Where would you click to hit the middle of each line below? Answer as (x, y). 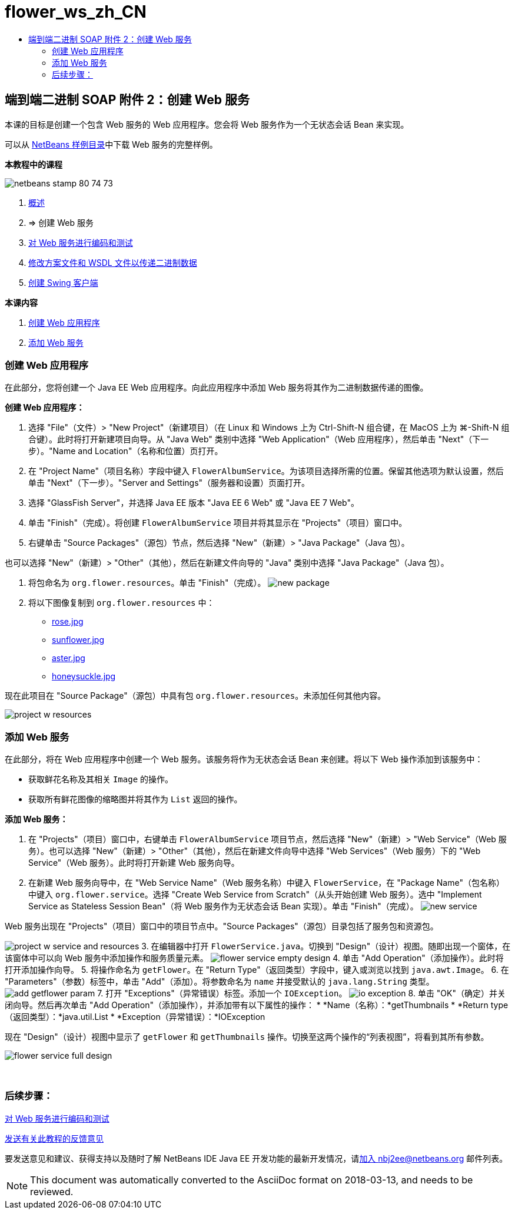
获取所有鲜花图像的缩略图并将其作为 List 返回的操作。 (135, 799)
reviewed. (52, 1191)
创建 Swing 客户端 (63, 282)
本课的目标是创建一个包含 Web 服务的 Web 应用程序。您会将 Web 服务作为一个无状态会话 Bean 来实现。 (207, 124)
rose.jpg (68, 622)
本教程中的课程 (34, 164)
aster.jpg (69, 658)
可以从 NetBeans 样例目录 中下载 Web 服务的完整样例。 (111, 144)
